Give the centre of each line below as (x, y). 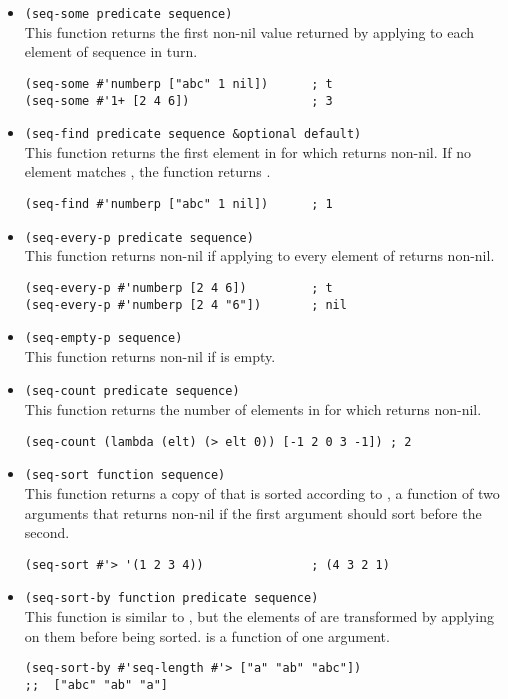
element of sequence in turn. (111, 51)
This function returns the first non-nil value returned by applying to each (249, 31)
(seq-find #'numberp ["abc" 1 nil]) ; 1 (178, 204)
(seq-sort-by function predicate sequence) (171, 598)
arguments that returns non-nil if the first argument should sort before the (253, 512)
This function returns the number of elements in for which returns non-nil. (253, 409)
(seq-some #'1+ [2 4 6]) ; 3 (178, 100)
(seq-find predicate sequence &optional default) (193, 134)
